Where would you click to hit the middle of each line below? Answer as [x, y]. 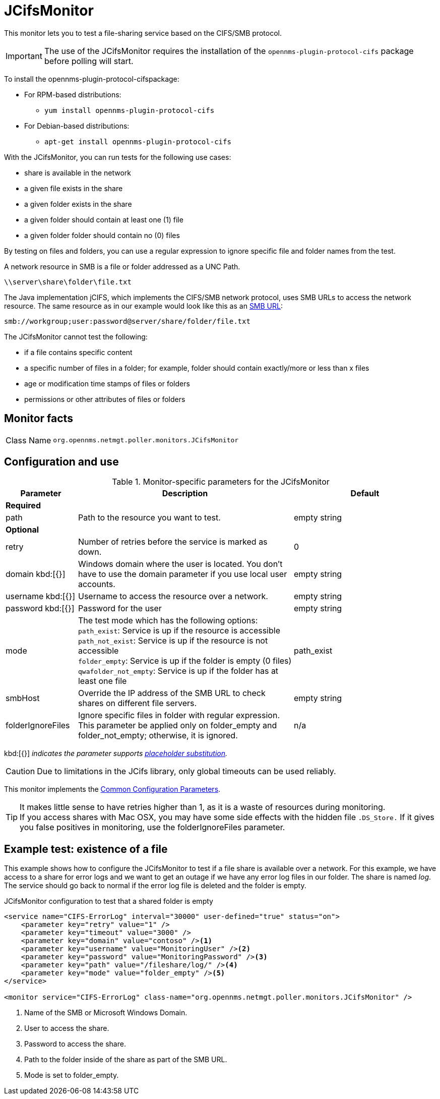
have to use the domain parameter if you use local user [182, 574]
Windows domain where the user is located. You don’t [180, 564]
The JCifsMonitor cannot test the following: [76, 336]
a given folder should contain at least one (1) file [104, 219]
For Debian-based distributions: [77, 126]
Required [23, 506]
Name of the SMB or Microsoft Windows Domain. [106, 1013]
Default [365, 494]
